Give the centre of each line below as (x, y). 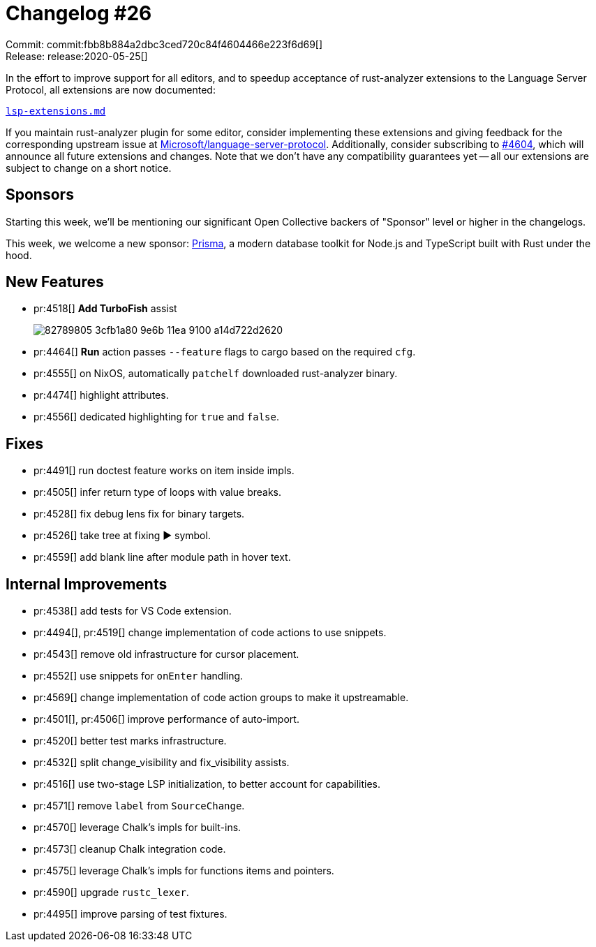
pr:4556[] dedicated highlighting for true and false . (157, 417)
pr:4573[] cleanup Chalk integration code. (130, 849)
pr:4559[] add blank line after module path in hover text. (162, 557)
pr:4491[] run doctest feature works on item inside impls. (164, 471)
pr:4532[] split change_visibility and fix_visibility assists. (162, 763)
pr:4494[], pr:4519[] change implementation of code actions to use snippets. (210, 633)
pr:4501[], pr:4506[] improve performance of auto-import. (166, 719)
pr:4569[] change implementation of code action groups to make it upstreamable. (221, 698)
